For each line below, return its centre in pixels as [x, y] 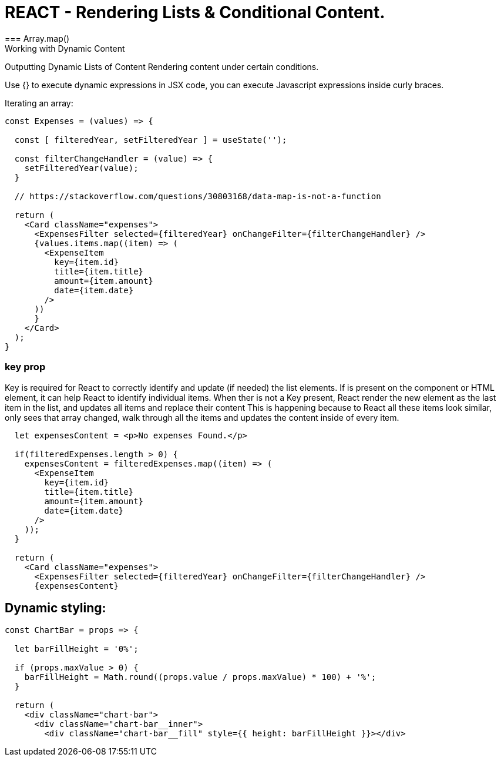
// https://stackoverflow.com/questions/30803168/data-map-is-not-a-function [198, 196]
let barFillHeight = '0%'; [76, 649]
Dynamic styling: [56, 608]
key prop [25, 367]
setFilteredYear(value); [81, 168]
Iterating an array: [39, 103]
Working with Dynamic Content [65, 48]
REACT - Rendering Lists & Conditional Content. [195, 12]
